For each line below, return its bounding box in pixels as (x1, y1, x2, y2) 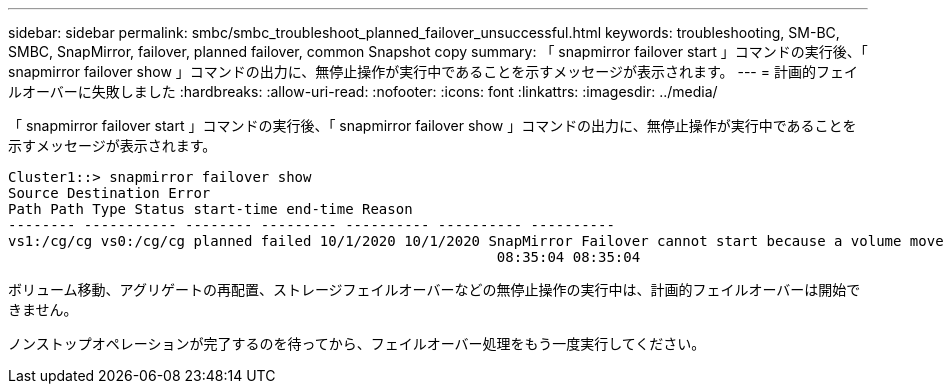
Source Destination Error (8, 185, 211, 201)
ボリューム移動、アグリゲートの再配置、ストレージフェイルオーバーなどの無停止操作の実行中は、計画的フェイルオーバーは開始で (8, 281, 861, 298)
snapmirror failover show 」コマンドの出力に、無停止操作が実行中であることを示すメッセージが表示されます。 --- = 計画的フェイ (8, 63, 858, 80)
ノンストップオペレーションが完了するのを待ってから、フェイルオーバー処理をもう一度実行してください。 (8, 335, 706, 352)
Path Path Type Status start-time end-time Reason (8, 201, 413, 217)
